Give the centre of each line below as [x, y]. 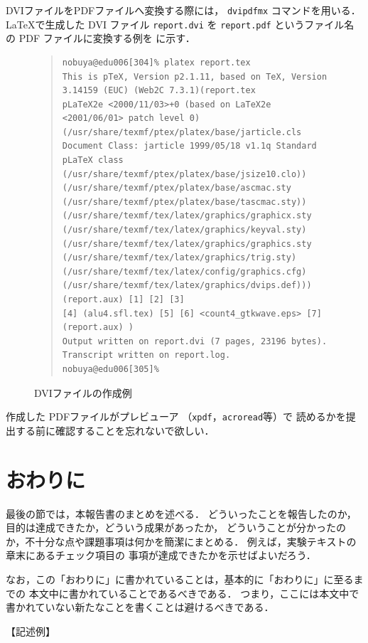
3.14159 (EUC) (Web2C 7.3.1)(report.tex [159, 91]
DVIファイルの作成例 [83, 392]
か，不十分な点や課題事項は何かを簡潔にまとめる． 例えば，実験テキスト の [181, 541]
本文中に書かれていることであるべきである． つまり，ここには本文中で [194, 593]
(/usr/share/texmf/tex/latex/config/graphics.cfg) [184, 271]
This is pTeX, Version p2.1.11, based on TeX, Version [195, 76]
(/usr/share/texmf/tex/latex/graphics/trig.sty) [179, 258]
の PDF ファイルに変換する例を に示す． [101, 38]
